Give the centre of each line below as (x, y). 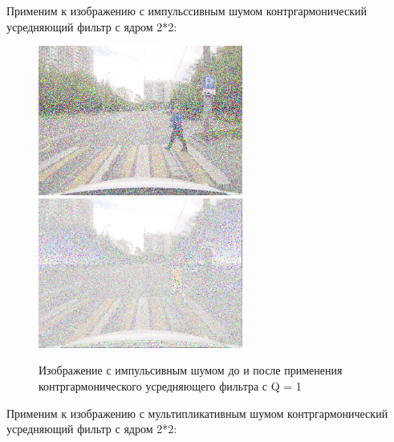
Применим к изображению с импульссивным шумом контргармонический (187, 10)
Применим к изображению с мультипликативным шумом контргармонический (197, 413)
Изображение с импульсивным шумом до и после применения (191, 370)
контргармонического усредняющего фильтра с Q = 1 (170, 385)
